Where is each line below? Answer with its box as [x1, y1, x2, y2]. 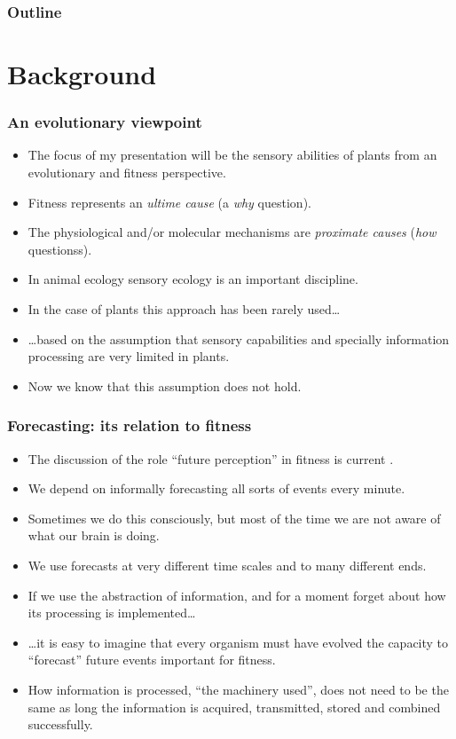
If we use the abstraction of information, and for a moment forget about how [28, 586, 446, 604]
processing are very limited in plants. [28, 347, 230, 366]
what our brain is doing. [28, 526, 160, 545]
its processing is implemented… [28, 603, 196, 622]
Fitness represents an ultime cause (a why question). [28, 193, 311, 211]
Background [7, 56, 157, 92]
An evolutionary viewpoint [7, 111, 202, 133]
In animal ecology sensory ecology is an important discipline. [28, 270, 358, 288]
